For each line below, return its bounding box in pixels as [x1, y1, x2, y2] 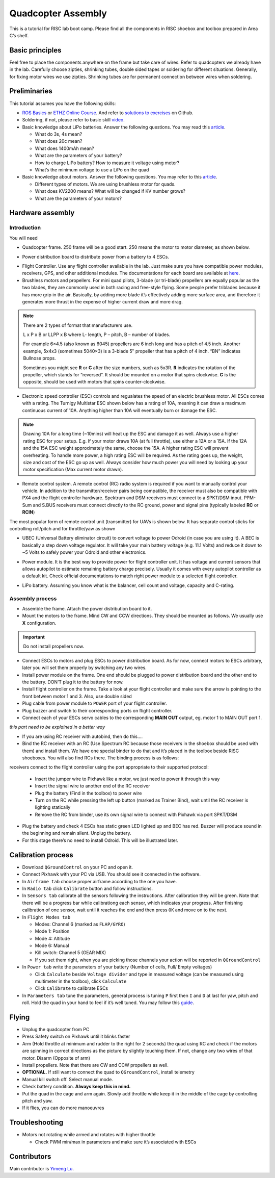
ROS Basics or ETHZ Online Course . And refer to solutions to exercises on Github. [22, 110, 194, 116]
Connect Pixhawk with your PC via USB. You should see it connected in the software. [22, 871, 201, 877]
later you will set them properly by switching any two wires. [22, 664, 147, 671]
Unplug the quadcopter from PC [22, 1027, 90, 1033]
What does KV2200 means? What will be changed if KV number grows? [35, 188, 186, 194]
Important [23, 634, 45, 640]
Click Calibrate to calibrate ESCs [35, 985, 108, 991]
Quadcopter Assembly [9, 8, 107, 19]
